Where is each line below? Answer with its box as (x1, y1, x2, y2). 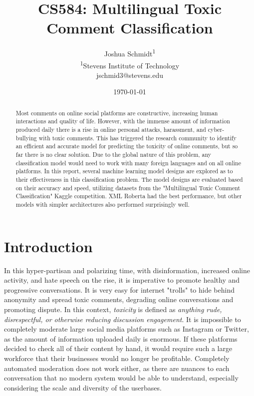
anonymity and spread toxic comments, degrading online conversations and (4, 294, 234, 305)
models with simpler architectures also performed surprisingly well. (15, 200, 190, 209)
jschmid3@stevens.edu (96, 69, 163, 80)
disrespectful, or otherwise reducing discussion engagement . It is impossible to (4, 314, 241, 324)
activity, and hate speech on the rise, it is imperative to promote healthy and (4, 275, 240, 285)
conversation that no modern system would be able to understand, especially (4, 373, 239, 383)
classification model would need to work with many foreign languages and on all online (15, 158, 241, 167)
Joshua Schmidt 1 (104, 47, 156, 58)
